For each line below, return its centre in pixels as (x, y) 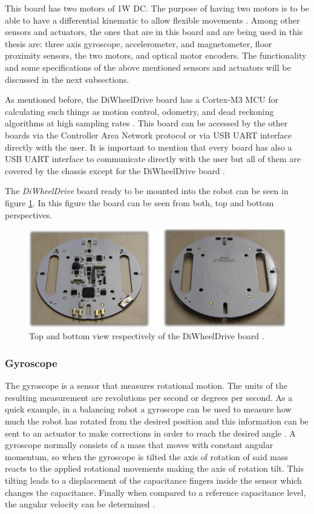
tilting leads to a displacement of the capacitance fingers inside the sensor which (153, 480)
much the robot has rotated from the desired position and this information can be (157, 421)
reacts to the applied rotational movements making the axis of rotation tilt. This (154, 468)
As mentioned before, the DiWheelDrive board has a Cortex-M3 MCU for (142, 99)
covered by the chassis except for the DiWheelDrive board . (115, 170)
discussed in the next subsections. (67, 79)
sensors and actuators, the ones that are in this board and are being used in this (154, 32)
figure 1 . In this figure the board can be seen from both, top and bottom (139, 202)
